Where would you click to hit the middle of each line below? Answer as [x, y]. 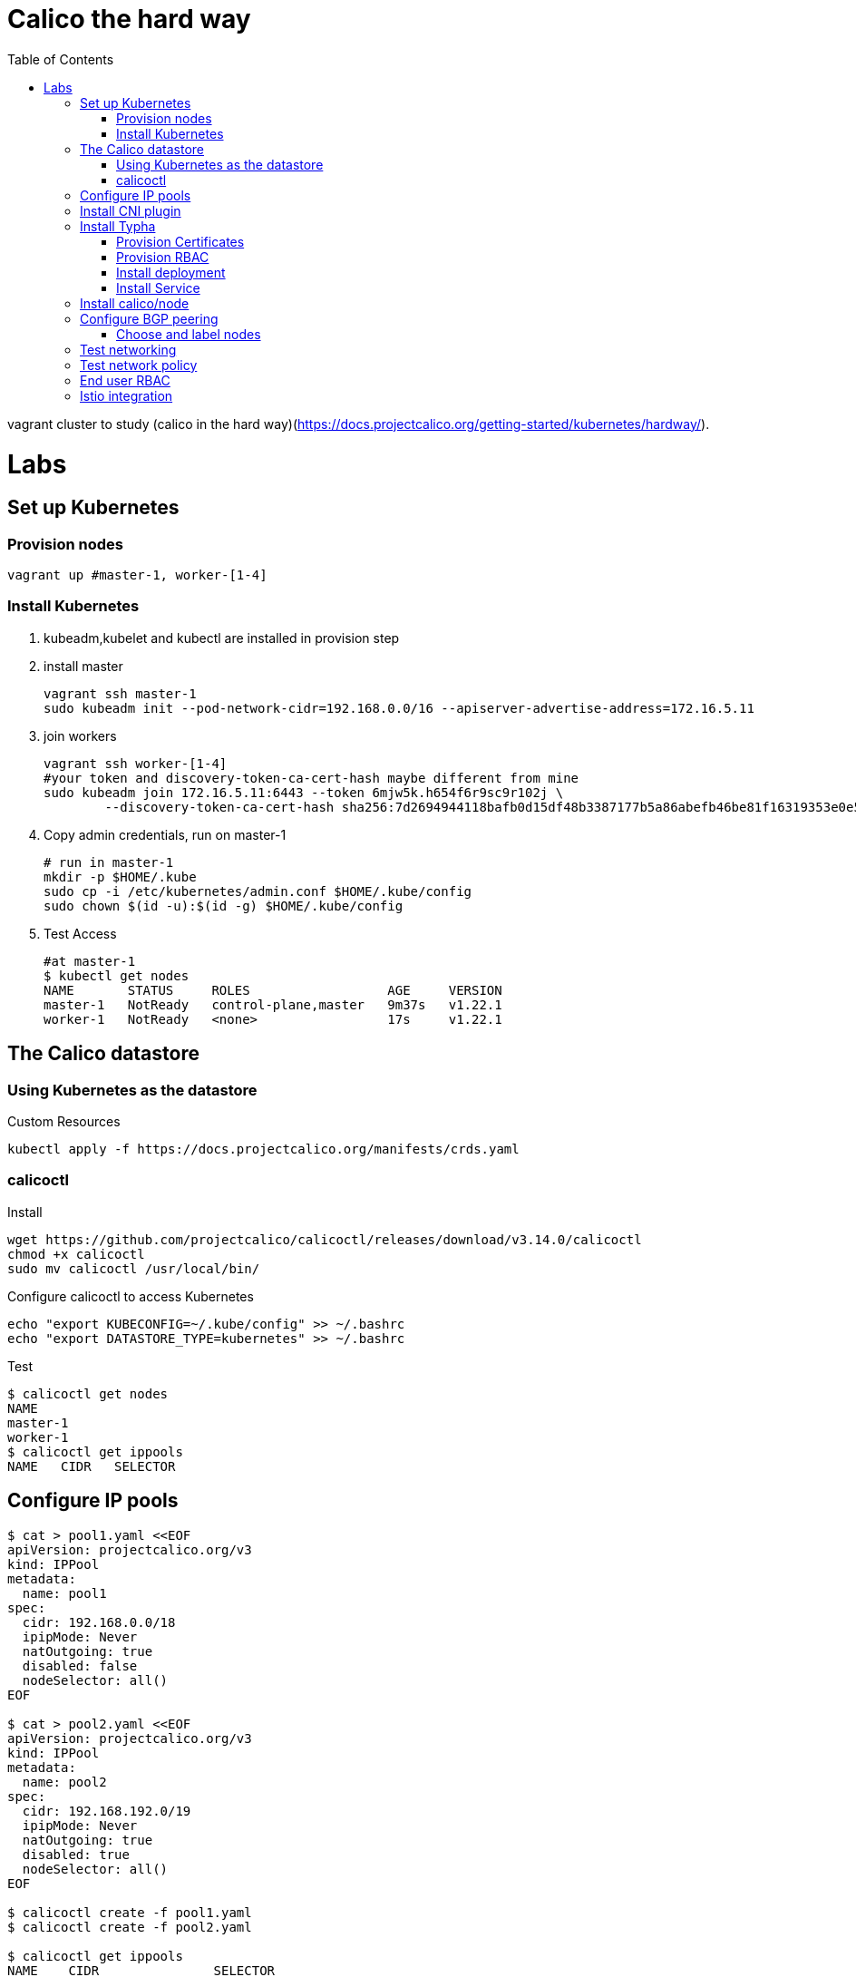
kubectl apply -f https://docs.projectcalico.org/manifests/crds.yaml [263, 1149]
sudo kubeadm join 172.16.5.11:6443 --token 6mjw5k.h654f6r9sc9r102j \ [304, 792]
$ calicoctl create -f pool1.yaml [130, 1912]
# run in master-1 [109, 862]
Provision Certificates [180, 241]
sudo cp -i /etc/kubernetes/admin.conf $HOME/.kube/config [258, 891]
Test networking [128, 349]
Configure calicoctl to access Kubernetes [131, 1296]
